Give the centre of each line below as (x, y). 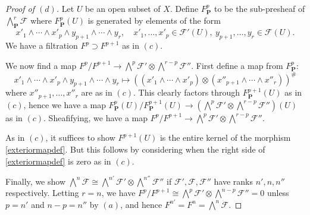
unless (278, 193)
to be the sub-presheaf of (259, 8)
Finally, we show (35, 181)
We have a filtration (42, 45)
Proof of (20, 8)
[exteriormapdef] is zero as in (58, 161)
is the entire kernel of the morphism (225, 137)
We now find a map (41, 65)
